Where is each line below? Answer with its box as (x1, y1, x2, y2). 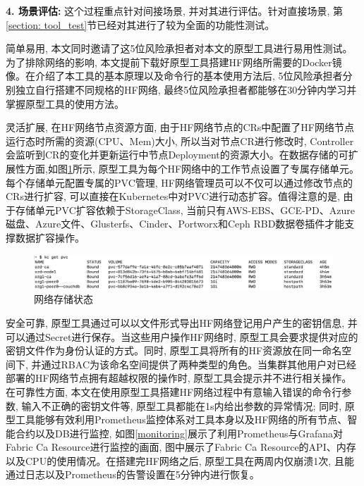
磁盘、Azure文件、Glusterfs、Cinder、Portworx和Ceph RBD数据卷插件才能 (6, 216, 345, 231)
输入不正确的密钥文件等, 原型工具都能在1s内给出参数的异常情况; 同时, (21, 398, 342, 413)
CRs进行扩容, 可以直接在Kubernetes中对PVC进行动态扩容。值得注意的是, (6, 189, 340, 204)
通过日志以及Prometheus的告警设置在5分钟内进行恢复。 (6, 467, 260, 482)
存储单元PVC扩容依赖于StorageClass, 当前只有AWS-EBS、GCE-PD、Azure (15, 202, 356, 217)
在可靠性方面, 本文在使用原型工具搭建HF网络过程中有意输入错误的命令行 (6, 384, 342, 399)
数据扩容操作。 (15, 230, 85, 244)
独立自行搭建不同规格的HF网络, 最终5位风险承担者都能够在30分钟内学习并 (15, 82, 357, 96)
